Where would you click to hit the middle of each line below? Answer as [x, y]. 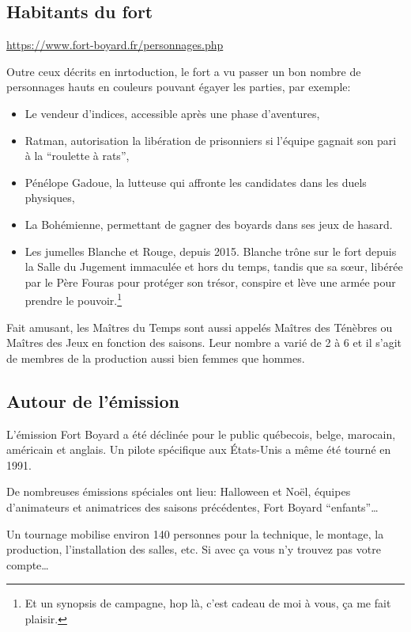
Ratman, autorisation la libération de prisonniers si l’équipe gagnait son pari [211, 140]
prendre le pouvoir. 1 [74, 299]
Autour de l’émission [93, 400]
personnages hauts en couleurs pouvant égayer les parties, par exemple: [179, 87]
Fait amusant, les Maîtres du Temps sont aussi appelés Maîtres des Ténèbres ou [200, 327]
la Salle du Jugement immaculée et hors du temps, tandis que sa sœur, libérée [214, 267]
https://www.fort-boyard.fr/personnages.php [115, 45]
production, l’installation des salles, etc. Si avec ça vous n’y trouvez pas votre [194, 549]
